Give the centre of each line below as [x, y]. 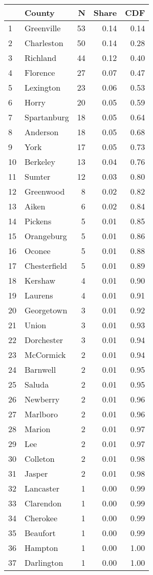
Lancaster [42, 488]
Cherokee [41, 518]
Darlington [44, 562]
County [40, 13]
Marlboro [41, 414]
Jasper [36, 473]
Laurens [39, 295]
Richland [41, 58]
